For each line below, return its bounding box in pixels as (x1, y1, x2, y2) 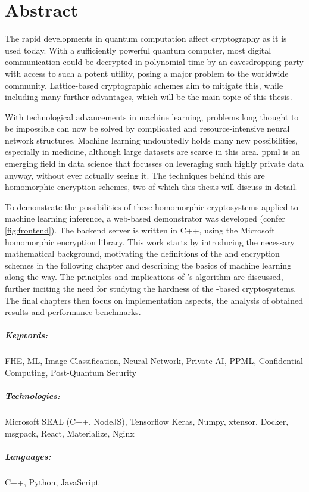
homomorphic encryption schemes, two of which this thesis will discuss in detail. (5, 180, 298, 193)
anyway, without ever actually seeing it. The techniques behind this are (5, 169, 265, 181)
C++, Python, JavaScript (5, 475, 99, 488)
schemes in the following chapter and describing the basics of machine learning (5, 259, 292, 271)
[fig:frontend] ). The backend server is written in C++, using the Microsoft (5, 224, 275, 236)
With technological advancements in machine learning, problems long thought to (5, 110, 299, 123)
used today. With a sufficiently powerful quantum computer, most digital (5, 43, 271, 56)
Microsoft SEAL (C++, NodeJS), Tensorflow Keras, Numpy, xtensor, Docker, (5, 415, 289, 428)
